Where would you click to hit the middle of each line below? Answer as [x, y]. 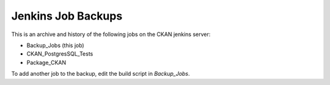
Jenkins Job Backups [67, 16]
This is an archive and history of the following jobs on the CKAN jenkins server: [111, 34]
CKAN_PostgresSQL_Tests [60, 54]
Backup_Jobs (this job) [56, 45]
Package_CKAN [46, 62]
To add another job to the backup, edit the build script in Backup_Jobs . [101, 74]
